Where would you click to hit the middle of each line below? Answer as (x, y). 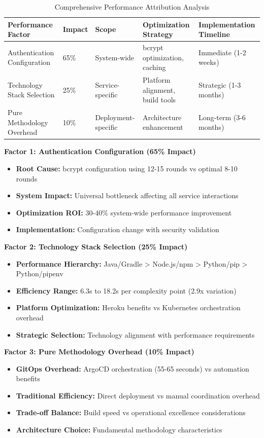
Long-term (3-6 (222, 117)
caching (154, 67)
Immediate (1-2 (222, 52)
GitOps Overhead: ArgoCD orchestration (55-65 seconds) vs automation (133, 368)
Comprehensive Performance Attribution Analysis (132, 7)
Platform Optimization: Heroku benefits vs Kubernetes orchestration (128, 307)
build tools (159, 100)
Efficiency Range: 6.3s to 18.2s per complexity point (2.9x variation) (126, 290)
